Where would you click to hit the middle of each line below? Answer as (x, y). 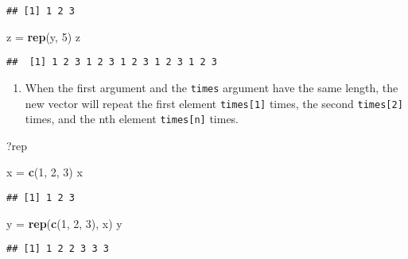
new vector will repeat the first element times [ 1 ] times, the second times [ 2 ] (214, 103)
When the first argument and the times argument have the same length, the (212, 87)
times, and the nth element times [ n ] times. (132, 119)
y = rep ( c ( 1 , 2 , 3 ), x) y (64, 223)
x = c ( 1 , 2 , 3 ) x (45, 172)
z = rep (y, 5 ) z (43, 36)
